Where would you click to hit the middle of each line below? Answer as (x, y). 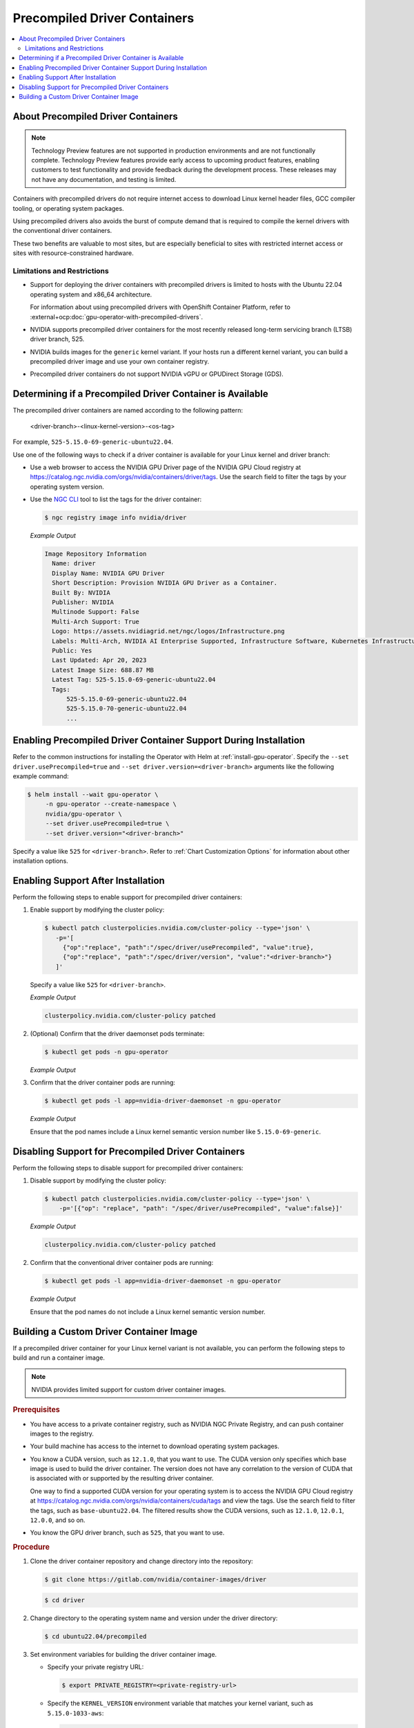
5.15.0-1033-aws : (76, 1713)
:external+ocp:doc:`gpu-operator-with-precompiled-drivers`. (117, 317)
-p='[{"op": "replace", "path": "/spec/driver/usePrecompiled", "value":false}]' (201, 1209)
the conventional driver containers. (62, 231)
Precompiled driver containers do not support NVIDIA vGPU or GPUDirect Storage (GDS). (157, 374)
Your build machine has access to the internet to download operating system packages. (155, 1446)
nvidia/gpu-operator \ (83, 814)
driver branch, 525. (57, 339)
